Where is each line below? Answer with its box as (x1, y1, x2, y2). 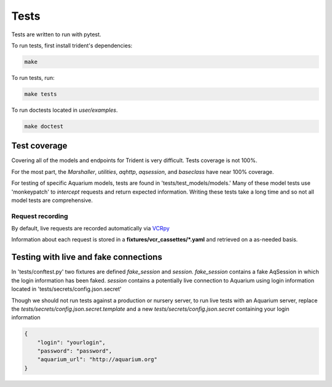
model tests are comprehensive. (11, 197, 93, 204)
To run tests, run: (11, 74, 55, 81)
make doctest (24, 123, 64, 130)
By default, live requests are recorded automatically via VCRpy (11, 225, 170, 232)
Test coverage (11, 141, 68, 151)
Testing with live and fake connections (11, 252, 162, 262)
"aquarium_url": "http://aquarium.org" (37, 356, 158, 363)
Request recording (11, 212, 68, 221)
